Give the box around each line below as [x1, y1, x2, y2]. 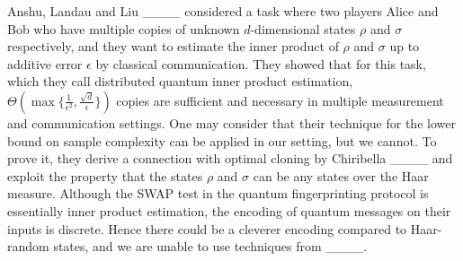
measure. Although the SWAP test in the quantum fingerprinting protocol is [7, 184, 429, 203]
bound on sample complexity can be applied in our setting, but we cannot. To [7, 131, 437, 150]
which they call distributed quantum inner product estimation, [7, 72, 353, 91]
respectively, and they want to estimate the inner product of [7, 37, 339, 56]
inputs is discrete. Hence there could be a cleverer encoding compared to [7, 219, 407, 238]
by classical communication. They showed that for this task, [95, 54, 426, 73]
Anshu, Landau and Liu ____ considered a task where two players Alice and [7, 2, 439, 20]
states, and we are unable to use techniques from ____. [53, 237, 368, 256]
